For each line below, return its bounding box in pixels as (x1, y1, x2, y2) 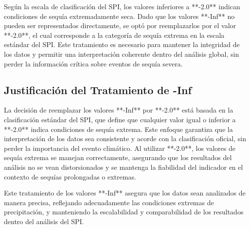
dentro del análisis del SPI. (4, 216, 84, 226)
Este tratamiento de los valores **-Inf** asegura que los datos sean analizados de (4, 188, 246, 198)
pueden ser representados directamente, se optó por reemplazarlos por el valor (4, 20, 236, 31)
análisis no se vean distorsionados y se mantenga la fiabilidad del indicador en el (4, 162, 243, 172)
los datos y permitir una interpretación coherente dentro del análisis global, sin (4, 49, 239, 59)
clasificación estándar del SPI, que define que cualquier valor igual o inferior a (4, 114, 236, 124)
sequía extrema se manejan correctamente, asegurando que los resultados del (4, 152, 232, 163)
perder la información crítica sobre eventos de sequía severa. (4, 58, 183, 68)
